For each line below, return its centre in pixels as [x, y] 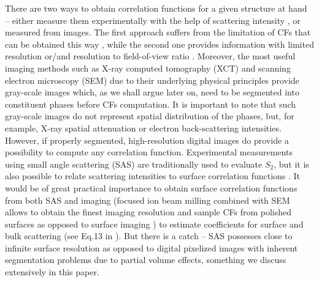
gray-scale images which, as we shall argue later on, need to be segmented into [152, 92]
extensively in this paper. [52, 272]
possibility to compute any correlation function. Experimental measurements [149, 152]
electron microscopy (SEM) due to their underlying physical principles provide [152, 80]
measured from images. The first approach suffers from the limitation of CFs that [158, 32]
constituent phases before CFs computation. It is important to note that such [151, 104]
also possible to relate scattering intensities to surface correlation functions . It [153, 176]
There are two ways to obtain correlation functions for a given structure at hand [156, 8]
